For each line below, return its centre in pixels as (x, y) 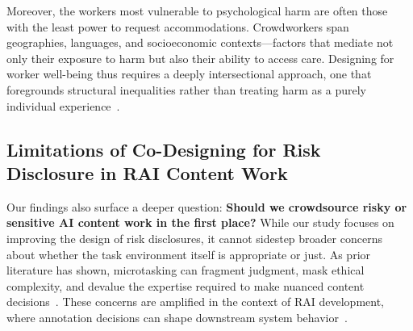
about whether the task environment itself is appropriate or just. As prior (189, 254)
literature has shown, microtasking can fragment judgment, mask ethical (186, 270)
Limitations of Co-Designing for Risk (164, 149)
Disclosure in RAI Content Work (147, 172)
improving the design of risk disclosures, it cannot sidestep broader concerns (194, 238)
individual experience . (63, 105)
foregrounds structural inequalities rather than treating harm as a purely (186, 89)
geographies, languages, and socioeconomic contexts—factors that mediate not (200, 42)
